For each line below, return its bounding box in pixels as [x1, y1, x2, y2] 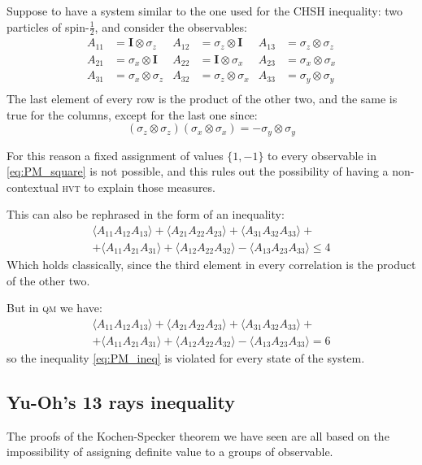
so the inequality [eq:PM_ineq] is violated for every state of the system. [7, 349, 365, 366]
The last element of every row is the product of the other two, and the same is [7, 89, 398, 106]
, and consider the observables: [94, 18, 247, 35]
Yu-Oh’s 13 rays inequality [7, 389, 236, 414]
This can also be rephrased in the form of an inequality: [7, 206, 285, 223]
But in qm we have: [7, 299, 102, 316]
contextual [7, 178, 59, 195]
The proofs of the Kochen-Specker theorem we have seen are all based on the [7, 427, 389, 444]
